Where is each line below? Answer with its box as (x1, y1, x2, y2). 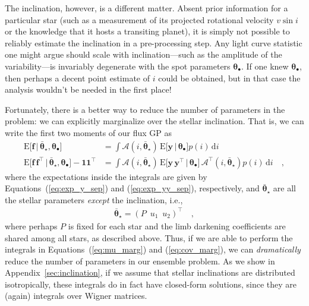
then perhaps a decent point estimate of (5, 71, 150, 84)
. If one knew (241, 59, 289, 72)
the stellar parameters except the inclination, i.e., (5, 193, 183, 206)
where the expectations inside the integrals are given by (5, 170, 207, 182)
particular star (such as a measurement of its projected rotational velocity (5, 13, 274, 26)
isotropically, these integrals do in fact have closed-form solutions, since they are (5, 277, 297, 290)
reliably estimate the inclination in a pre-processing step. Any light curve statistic (5, 36, 302, 49)
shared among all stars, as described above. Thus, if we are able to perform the (5, 231, 293, 244)
